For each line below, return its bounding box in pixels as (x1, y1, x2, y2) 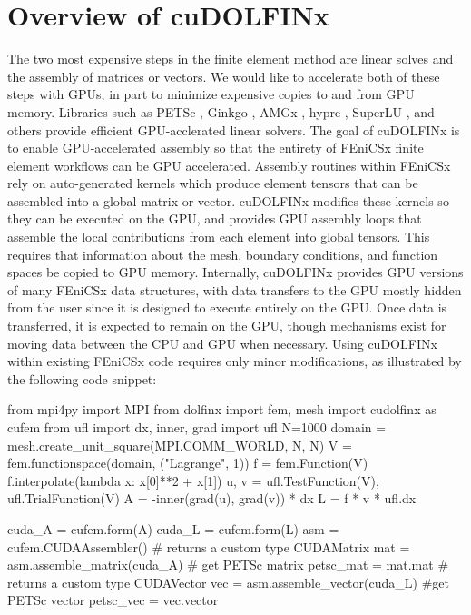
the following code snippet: (7, 369, 157, 388)
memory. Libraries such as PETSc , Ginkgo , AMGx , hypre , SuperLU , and (7, 102, 435, 121)
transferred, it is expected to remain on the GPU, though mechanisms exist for (7, 316, 446, 335)
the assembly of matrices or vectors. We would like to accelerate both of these (7, 66, 440, 85)
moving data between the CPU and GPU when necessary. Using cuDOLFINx (7, 333, 437, 352)
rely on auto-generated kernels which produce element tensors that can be (7, 174, 418, 193)
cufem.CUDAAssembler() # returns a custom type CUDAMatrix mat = (7, 537, 410, 556)
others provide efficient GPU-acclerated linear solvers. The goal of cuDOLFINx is (7, 120, 460, 139)
